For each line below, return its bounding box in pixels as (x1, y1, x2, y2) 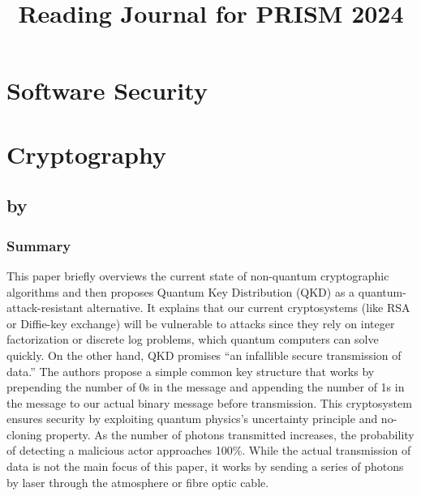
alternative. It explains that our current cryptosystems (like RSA (87, 299, 410, 316)
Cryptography (6, 137, 166, 170)
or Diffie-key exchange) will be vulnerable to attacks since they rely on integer (6, 314, 395, 331)
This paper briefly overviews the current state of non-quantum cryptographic (6, 267, 389, 284)
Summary (6, 235, 71, 255)
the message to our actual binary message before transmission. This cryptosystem (6, 394, 412, 411)
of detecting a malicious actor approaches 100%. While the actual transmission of (6, 442, 411, 459)
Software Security (6, 74, 208, 107)
